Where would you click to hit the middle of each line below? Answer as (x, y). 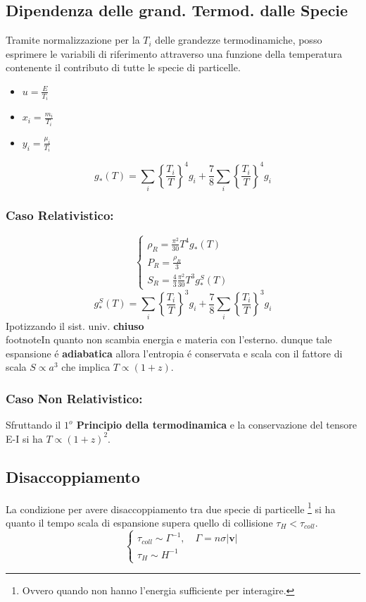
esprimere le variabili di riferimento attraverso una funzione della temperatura (174, 53)
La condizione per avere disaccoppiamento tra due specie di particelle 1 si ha (171, 508)
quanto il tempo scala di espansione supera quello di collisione (139, 522)
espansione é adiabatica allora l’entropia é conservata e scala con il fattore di (174, 353)
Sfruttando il (33, 425)
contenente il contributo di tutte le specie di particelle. (123, 67)
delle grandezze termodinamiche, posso (239, 40)
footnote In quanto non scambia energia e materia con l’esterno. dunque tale (169, 339)
